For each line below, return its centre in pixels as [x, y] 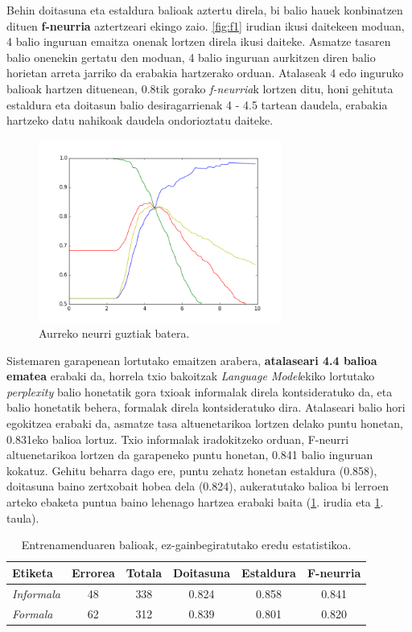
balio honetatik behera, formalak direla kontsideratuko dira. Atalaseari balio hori [206, 407]
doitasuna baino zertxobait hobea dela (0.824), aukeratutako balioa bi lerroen [198, 486]
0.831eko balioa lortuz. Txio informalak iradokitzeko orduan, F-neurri [178, 439]
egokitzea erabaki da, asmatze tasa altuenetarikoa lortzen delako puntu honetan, [205, 423]
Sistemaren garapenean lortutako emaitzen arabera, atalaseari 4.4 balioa [192, 360]
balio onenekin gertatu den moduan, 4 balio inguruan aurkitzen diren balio [191, 57]
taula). [23, 517]
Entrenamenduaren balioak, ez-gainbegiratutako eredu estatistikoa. [186, 545]
